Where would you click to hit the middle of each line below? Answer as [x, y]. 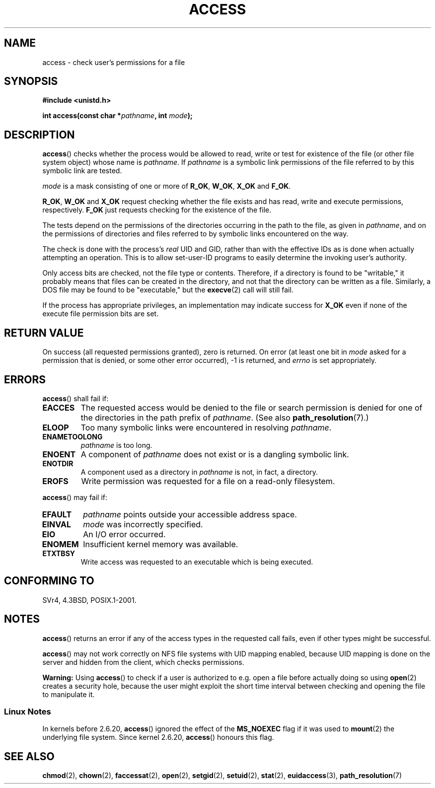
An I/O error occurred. [124, 534]
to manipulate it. [69, 694]
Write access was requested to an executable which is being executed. [197, 562]
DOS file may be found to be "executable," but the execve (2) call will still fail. [168, 290]
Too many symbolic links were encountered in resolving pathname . [206, 427]
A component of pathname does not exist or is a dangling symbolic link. [215, 454]
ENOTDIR [58, 463]
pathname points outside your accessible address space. [190, 514]
